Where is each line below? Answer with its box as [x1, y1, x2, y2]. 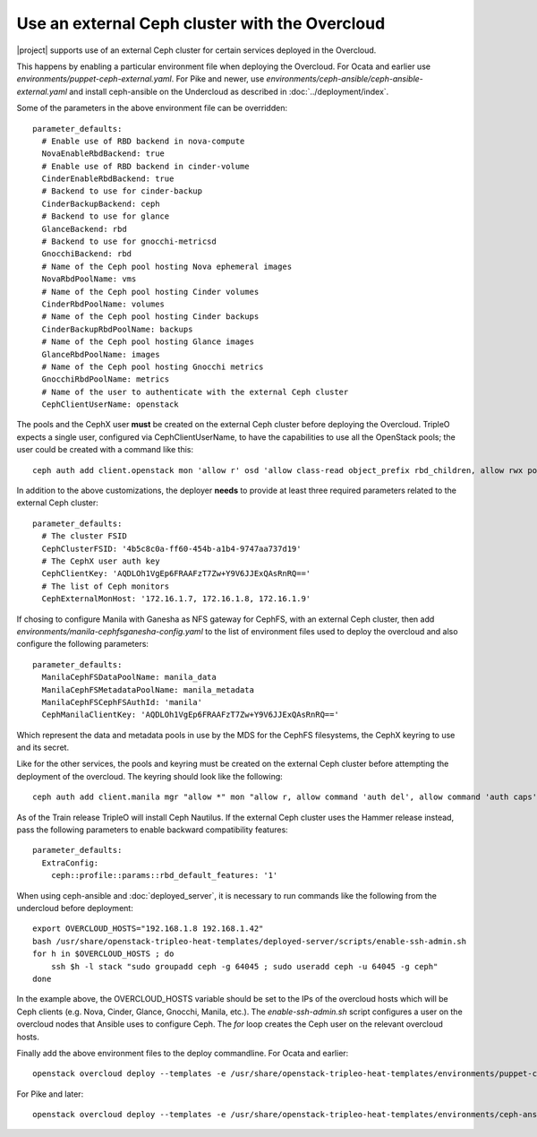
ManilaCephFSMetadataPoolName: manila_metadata [41, 685, 255, 694]
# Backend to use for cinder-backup [41, 186, 203, 196]
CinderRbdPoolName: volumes [41, 298, 166, 309]
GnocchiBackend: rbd [41, 249, 132, 259]
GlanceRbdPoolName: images [41, 349, 160, 359]
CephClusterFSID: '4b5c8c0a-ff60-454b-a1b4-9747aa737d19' [41, 543, 302, 554]
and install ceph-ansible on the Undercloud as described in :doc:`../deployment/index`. [68, 86, 389, 97]
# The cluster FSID [41, 531, 127, 541]
